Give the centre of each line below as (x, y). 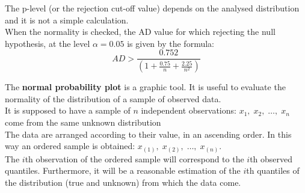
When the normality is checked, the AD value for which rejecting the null (140, 32)
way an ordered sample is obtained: (70, 146)
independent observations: (189, 110)
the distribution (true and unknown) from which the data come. (123, 182)
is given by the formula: (171, 43)
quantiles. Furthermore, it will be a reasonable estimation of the (123, 170)
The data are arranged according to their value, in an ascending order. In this (148, 134)
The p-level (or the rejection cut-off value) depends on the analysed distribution (152, 8)
